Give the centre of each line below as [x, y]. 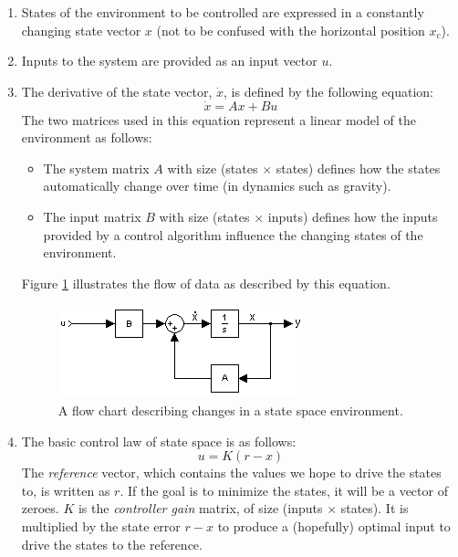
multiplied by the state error [101, 525]
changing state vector [81, 30]
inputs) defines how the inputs [353, 216]
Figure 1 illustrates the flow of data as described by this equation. [206, 283]
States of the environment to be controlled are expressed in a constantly [223, 12]
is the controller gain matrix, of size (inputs [200, 508]
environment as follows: [87, 137]
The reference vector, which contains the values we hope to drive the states [231, 473]
